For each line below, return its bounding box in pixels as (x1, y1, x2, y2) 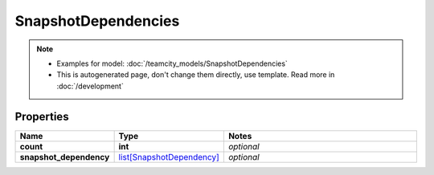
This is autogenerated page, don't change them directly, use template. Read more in (56, 70, 335, 79)
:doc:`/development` (56, 81, 124, 91)
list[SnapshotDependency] (118, 151, 220, 162)
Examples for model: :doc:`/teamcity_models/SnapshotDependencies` (56, 59, 289, 68)
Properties (14, 109, 69, 124)
